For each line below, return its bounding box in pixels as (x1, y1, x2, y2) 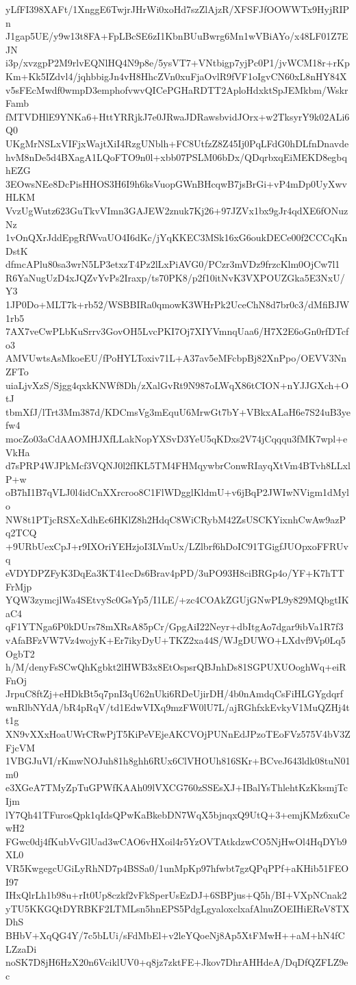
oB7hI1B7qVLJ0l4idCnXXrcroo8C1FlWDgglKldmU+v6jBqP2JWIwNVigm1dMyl (5, 485, 350, 499)
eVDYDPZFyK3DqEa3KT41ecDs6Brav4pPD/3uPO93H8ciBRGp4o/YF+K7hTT (5, 565, 344, 579)
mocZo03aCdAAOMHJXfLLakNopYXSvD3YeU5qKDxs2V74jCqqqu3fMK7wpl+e (5, 432, 348, 445)
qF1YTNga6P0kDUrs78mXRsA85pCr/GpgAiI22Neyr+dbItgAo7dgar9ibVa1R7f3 (5, 619, 344, 634)
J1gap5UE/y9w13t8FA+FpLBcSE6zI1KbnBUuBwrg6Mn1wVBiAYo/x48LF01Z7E (5, 29, 348, 43)
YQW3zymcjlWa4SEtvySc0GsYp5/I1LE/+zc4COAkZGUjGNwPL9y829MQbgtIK (5, 593, 349, 607)
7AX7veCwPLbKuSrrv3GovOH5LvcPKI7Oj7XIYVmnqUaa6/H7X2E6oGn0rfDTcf (5, 324, 349, 338)
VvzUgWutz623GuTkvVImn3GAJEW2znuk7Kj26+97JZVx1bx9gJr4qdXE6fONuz (5, 203, 348, 217)
